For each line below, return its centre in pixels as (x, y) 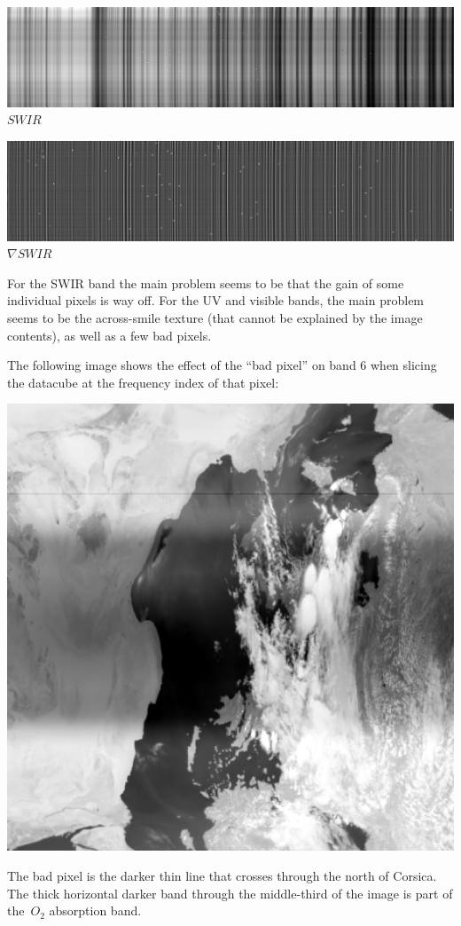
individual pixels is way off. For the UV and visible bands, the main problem (216, 300)
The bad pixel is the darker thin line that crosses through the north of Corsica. (222, 875)
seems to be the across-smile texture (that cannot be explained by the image (215, 317)
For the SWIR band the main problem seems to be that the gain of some (206, 283)
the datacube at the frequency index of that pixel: (143, 382)
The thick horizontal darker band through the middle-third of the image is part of (230, 893)
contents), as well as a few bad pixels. (109, 335)
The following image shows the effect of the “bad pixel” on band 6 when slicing (222, 365)
